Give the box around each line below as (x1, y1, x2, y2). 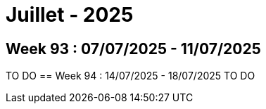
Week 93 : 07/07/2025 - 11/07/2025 (6, 39, 261, 58)
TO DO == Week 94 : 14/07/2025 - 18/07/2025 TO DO (6, 70, 255, 82)
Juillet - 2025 (6, 3, 134, 27)
